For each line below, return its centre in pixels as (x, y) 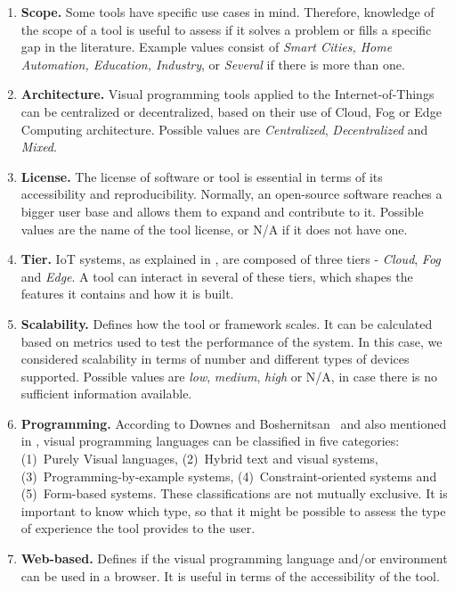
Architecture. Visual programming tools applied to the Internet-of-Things (227, 94)
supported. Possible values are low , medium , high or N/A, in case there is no (229, 376)
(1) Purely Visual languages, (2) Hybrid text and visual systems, (199, 459)
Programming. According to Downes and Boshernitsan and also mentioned (234, 423)
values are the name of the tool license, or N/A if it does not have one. (214, 229)
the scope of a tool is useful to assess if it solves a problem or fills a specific (226, 29)
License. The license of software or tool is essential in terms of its (202, 176)
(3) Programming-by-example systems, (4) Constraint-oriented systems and (229, 476)
